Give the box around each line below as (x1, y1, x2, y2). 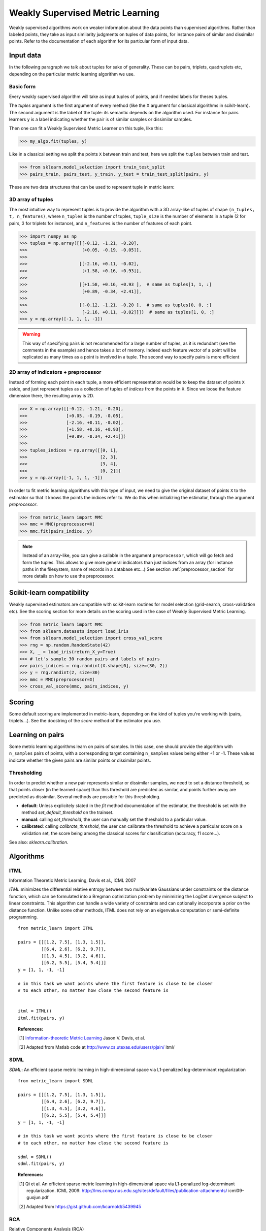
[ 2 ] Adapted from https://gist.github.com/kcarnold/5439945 (19, 1203, 141, 1209)
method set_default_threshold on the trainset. (21, 810, 114, 815)
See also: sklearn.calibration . (9, 839, 68, 845)
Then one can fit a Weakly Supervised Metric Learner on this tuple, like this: (9, 126, 163, 131)
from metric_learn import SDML (18, 1078, 94, 1084)
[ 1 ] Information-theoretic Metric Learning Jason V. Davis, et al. (19, 1035, 145, 1041)
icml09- (228, 1188, 244, 1194)
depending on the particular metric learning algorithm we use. (9, 71, 135, 77)
